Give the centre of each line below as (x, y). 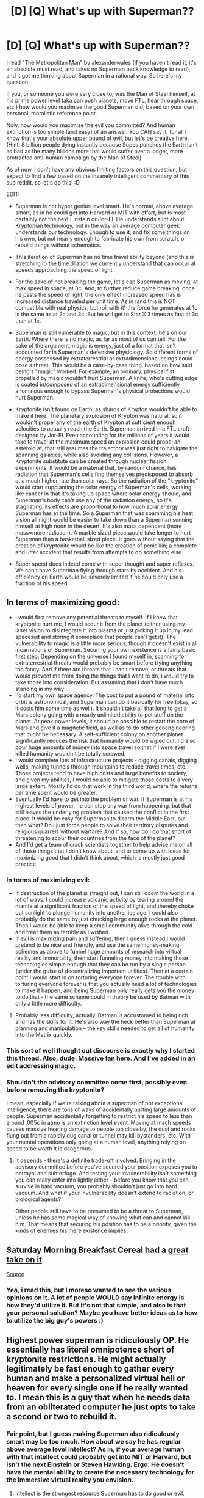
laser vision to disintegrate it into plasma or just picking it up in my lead (104, 630)
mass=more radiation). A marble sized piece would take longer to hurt (103, 532)
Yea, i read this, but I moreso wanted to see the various (89, 1290)
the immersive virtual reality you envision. (70, 1480)
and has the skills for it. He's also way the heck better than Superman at (105, 1022)
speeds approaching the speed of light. (65, 269)
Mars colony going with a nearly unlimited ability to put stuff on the (99, 714)
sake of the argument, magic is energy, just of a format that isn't (96, 345)
